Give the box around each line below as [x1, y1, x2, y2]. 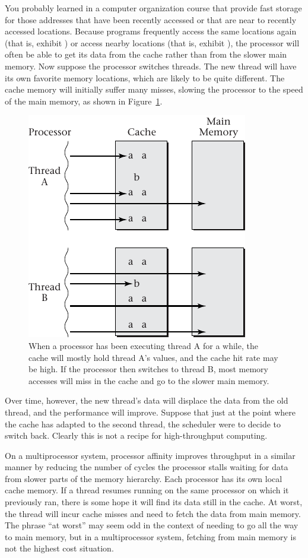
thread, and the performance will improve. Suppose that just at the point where [5, 405, 296, 418]
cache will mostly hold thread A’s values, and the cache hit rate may [28, 351, 278, 363]
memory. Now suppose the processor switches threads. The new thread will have [5, 59, 297, 72]
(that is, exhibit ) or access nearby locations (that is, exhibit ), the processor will [5, 36, 300, 49]
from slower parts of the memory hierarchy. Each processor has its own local [5, 472, 282, 484]
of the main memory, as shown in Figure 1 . [5, 94, 163, 107]
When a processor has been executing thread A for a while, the [28, 339, 258, 351]
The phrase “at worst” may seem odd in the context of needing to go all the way [5, 519, 299, 531]
